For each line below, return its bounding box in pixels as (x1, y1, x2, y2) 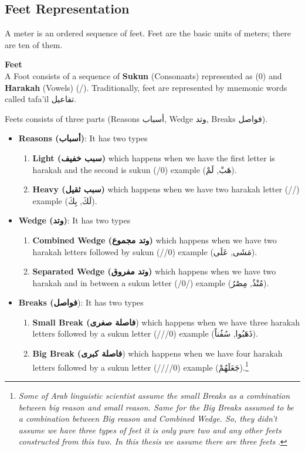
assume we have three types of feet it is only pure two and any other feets (18, 423, 282, 436)
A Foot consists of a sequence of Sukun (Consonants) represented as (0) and (5, 69, 282, 82)
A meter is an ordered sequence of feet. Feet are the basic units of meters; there (5, 27, 292, 39)
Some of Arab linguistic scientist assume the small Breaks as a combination (18, 389, 290, 401)
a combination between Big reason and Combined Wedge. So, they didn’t (18, 412, 277, 425)
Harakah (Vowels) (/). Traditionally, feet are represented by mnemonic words (5, 81, 287, 93)
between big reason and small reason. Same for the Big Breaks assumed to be (18, 401, 294, 413)
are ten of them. (5, 38, 63, 50)
